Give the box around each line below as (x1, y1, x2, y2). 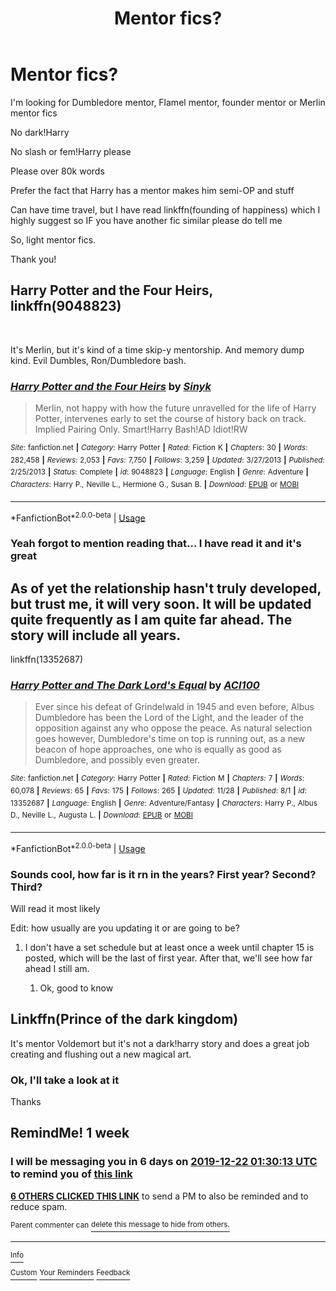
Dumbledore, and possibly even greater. (34, 754, 200, 766)
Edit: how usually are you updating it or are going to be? (10, 922, 240, 934)
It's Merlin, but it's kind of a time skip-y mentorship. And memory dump (10, 343, 305, 356)
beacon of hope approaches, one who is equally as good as (34, 743, 282, 756)
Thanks (10, 1096, 42, 1108)
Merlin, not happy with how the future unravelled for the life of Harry (34, 402, 317, 414)
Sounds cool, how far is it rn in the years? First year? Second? (10, 867, 317, 881)
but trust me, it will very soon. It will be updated (10, 595, 312, 612)
